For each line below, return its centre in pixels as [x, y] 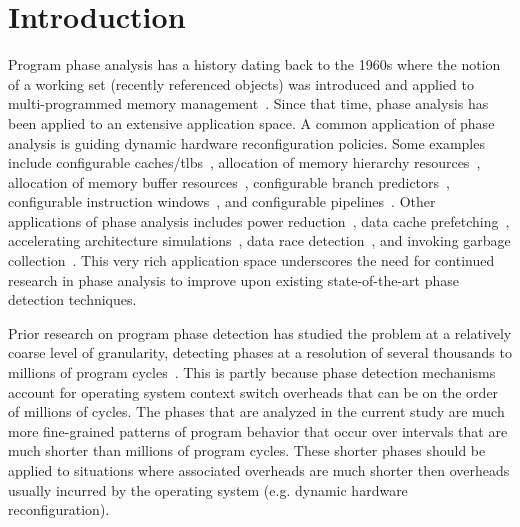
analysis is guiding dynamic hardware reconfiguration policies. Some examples [246, 142]
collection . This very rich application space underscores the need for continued [251, 260]
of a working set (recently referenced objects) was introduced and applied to [241, 83]
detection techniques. [72, 299]
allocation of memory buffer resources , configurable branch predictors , [229, 181]
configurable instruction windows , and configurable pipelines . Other [222, 201]
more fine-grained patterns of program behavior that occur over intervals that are [258, 430]
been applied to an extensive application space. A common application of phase [251, 122]
